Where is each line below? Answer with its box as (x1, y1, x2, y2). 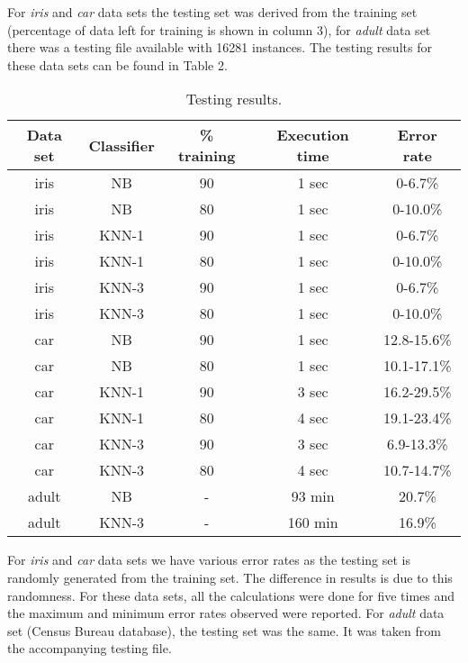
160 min (287, 512, 338, 533)
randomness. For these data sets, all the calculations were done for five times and (7, 586, 455, 604)
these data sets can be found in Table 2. (7, 55, 228, 74)
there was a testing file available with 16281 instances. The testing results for (7, 38, 432, 57)
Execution (276, 124, 349, 146)
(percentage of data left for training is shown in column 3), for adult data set (7, 20, 431, 39)
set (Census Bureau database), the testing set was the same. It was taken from (7, 621, 441, 640)
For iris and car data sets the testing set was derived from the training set (7, 3, 418, 21)
